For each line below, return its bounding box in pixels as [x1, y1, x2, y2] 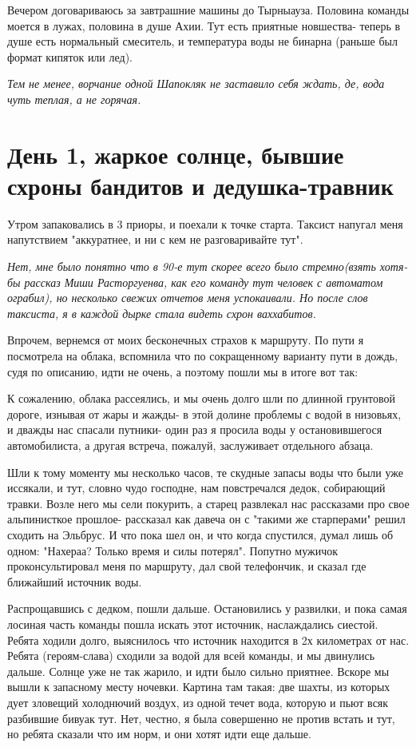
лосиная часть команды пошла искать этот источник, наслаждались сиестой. [7, 615, 378, 632]
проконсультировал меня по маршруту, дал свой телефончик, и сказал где [7, 558, 366, 574]
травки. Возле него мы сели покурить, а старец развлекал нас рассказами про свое [7, 495, 410, 511]
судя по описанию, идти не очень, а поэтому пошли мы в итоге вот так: [7, 363, 359, 379]
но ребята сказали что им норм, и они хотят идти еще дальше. [7, 725, 311, 742]
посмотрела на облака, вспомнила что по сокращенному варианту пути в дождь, [7, 348, 398, 364]
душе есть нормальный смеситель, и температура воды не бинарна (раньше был [7, 33, 398, 50]
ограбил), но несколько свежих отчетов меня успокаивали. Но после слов [7, 289, 368, 306]
